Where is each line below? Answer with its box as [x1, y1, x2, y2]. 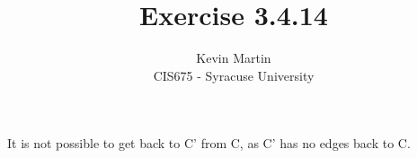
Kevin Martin [196, 48, 271, 67]
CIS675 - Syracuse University [153, 66, 315, 84]
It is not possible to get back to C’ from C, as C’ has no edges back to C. [7, 134, 411, 153]
